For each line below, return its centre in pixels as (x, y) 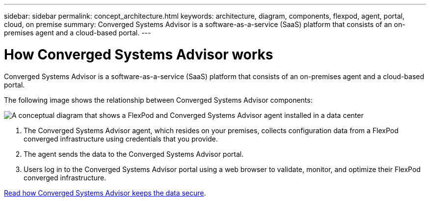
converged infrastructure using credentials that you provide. (121, 139)
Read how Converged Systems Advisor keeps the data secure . (105, 193)
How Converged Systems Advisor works (139, 54)
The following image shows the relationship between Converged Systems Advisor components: (158, 100)
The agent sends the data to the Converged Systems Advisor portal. (134, 154)
